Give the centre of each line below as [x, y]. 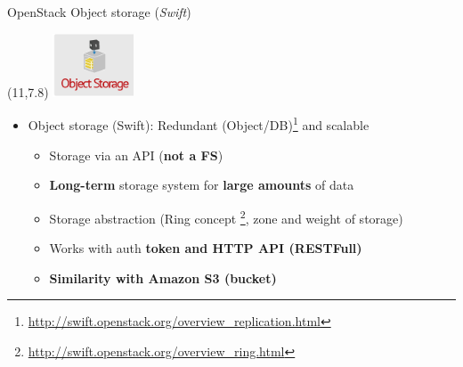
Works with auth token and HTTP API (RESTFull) [206, 248]
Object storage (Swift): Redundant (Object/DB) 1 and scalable [199, 124]
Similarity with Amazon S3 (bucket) [163, 277]
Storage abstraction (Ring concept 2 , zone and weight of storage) [226, 216]
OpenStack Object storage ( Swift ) [99, 12]
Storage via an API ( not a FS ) [136, 155]
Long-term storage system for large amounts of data [202, 185]
